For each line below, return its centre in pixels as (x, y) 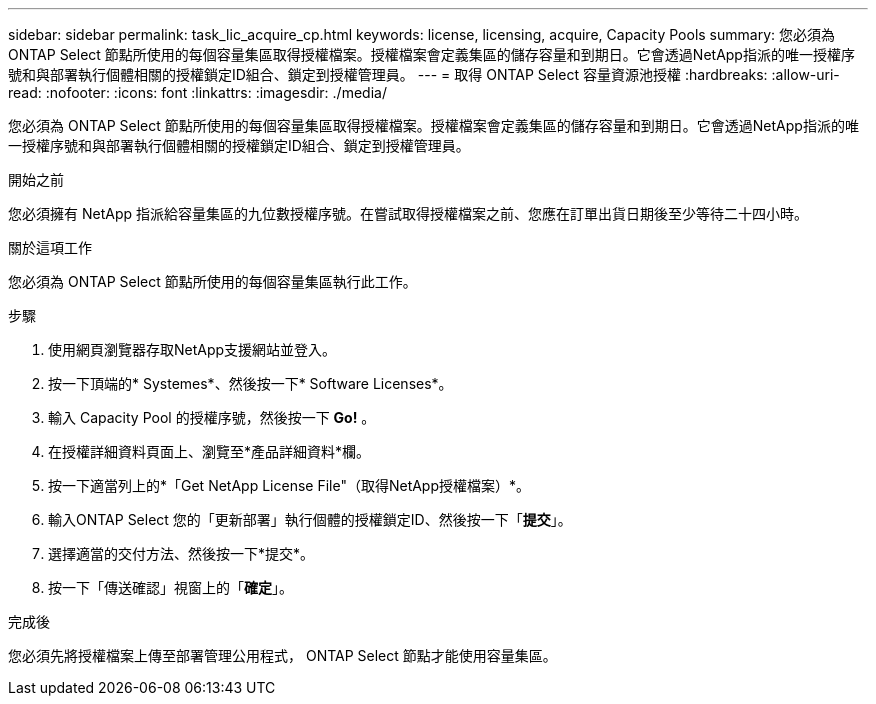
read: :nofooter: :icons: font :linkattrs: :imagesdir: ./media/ (197, 92)
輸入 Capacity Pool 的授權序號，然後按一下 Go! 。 (212, 417)
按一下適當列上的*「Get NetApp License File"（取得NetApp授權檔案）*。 (289, 485)
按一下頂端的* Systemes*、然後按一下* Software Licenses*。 (250, 383)
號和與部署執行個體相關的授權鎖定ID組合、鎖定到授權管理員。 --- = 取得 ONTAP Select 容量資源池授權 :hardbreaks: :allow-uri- (424, 74)
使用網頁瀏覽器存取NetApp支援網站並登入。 (192, 349)
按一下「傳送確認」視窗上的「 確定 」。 (170, 587)
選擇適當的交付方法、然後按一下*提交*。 (181, 553)
